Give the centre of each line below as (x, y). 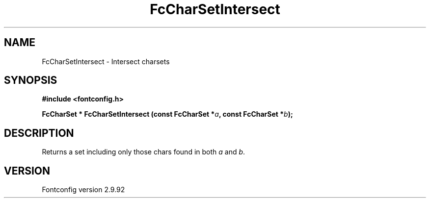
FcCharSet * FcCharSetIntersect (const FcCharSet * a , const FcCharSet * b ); (167, 114)
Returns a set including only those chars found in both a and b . (144, 152)
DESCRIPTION (39, 133)
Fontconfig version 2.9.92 (83, 190)
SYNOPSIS (31, 80)
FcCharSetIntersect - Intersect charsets (106, 61)
